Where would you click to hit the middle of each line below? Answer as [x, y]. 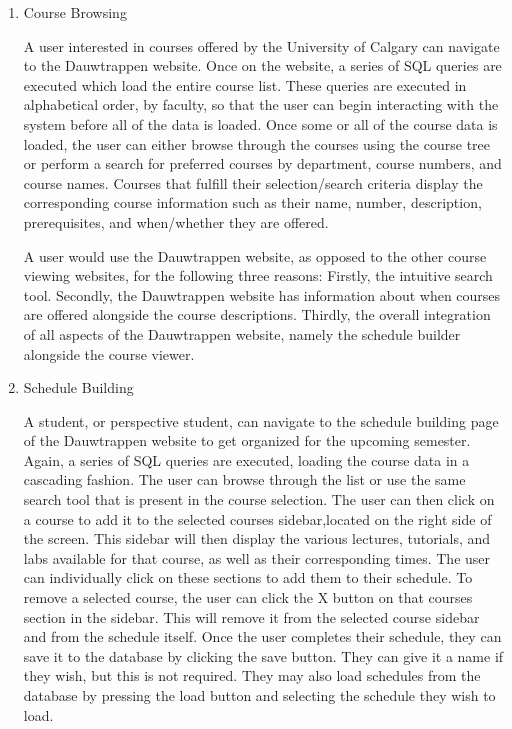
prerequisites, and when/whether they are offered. [176, 221]
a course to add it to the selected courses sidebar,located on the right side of [257, 518]
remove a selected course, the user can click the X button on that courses [248, 597]
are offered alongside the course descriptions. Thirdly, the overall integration [257, 314]
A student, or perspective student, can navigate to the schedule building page [261, 420]
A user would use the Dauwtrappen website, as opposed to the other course [255, 255]
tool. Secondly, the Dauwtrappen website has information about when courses [262, 294]
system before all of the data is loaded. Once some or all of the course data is [260, 123]
